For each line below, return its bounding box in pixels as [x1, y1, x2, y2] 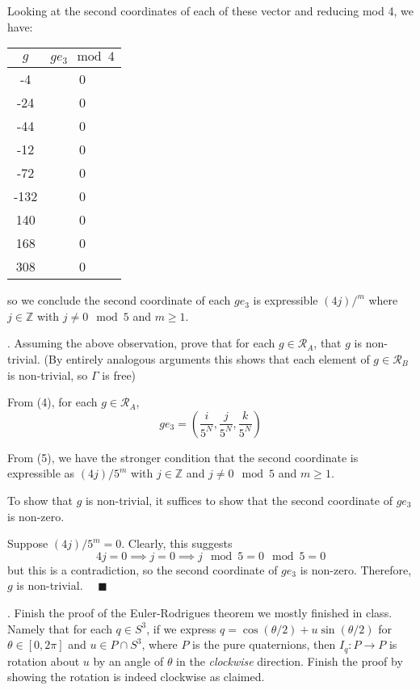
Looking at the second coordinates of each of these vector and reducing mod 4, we [7, 2, 414, 19]
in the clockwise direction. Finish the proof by [176, 652, 403, 669]
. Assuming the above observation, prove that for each [7, 334, 275, 351]
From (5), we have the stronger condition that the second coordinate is [7, 448, 359, 465]
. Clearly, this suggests [121, 535, 233, 552]
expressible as [7, 465, 75, 482]
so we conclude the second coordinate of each [7, 292, 231, 309]
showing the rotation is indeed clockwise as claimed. [7, 668, 265, 685]
